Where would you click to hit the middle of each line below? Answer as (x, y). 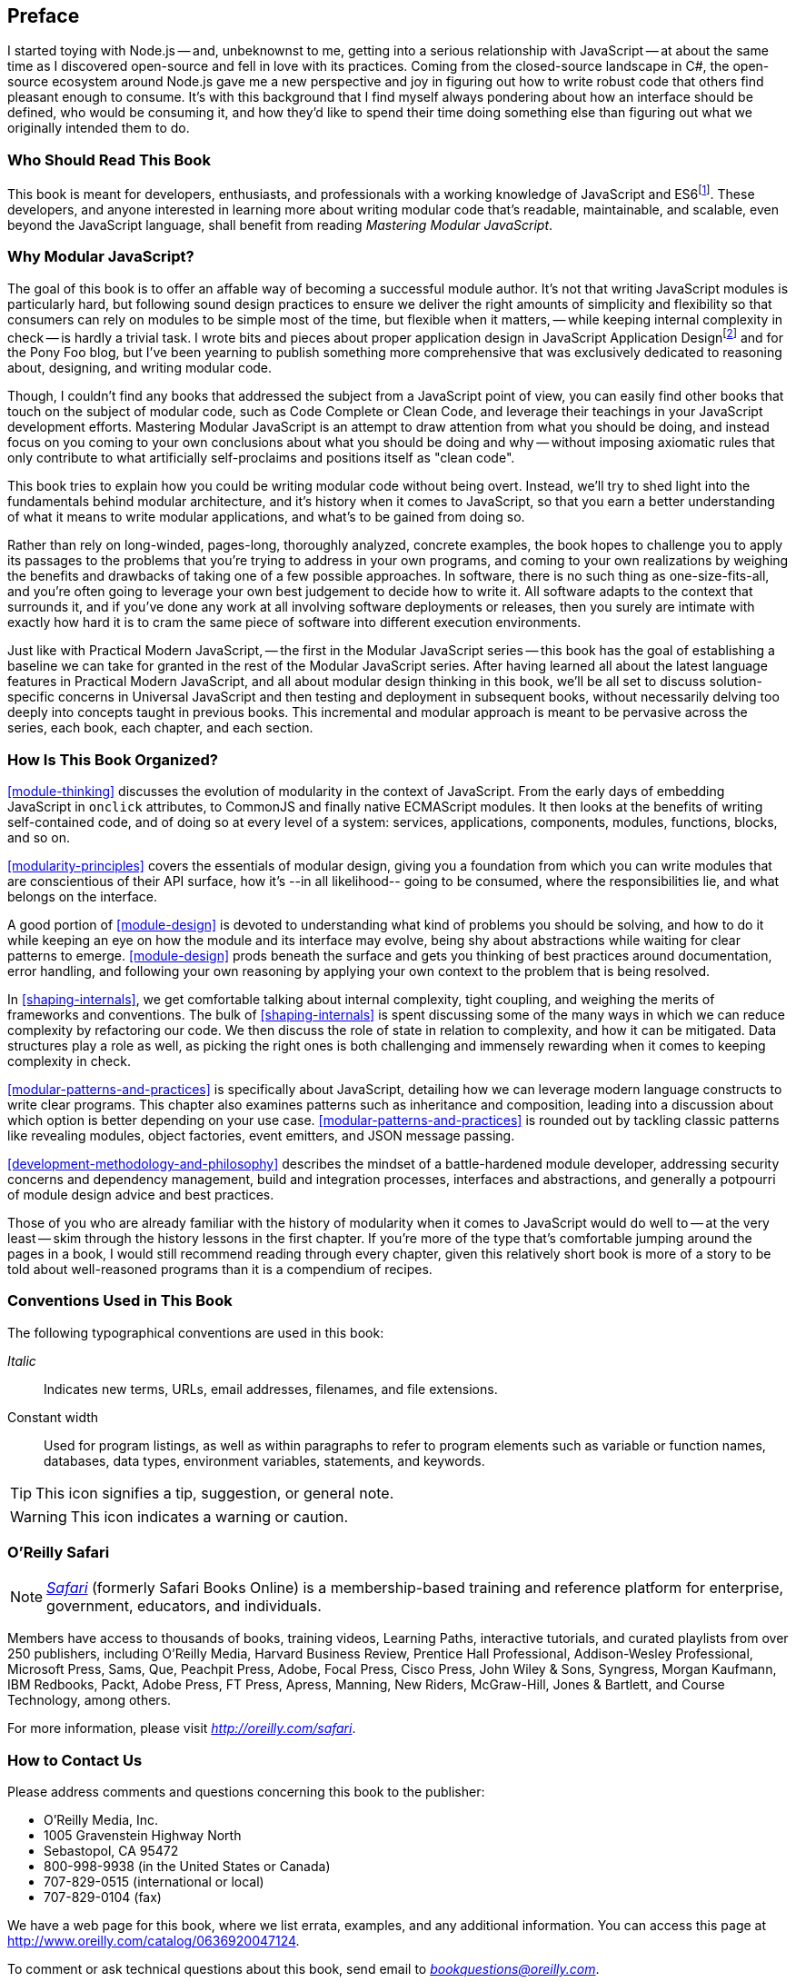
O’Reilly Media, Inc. (101, 1820)
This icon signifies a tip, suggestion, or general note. (215, 1493)
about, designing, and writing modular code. (140, 368)
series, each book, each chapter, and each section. (160, 728)
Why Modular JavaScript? (101, 257)
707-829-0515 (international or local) (154, 1882)
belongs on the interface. (83, 896)
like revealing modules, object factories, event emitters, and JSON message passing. (261, 1135)
